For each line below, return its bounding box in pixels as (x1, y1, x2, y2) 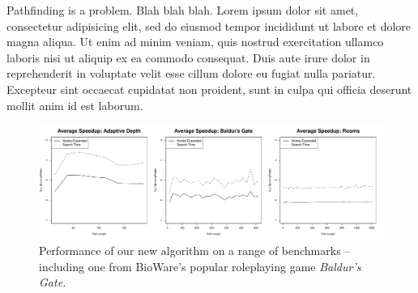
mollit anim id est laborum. (6, 96, 143, 113)
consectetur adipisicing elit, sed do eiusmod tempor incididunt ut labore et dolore (6, 17, 412, 34)
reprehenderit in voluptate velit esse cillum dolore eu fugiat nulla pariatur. (6, 65, 376, 82)
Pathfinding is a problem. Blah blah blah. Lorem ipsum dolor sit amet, (6, 2, 359, 18)
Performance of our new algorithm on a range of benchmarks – (39, 241, 351, 258)
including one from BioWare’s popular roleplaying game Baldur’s (39, 257, 361, 274)
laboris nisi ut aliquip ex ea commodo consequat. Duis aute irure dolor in (6, 49, 370, 66)
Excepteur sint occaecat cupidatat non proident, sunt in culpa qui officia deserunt (6, 80, 412, 97)
